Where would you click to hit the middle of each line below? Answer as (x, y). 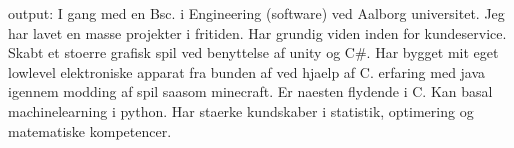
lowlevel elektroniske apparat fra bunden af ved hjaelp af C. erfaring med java (247, 71)
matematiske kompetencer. (90, 130)
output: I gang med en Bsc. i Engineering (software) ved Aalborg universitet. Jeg (256, 13)
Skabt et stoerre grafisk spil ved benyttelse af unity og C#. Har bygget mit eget (253, 52)
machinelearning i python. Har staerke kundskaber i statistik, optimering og (241, 110)
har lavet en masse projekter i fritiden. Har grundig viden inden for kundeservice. (257, 32)
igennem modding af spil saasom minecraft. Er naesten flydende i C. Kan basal (250, 91)
